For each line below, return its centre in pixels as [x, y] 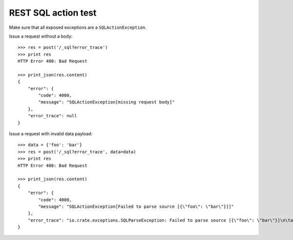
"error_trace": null [52, 116]
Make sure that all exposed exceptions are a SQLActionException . [78, 27]
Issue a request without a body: [41, 36]
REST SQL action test [53, 13]
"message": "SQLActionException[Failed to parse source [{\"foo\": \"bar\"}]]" [136, 206]
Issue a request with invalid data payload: [51, 134]
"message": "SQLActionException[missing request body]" [107, 102]
